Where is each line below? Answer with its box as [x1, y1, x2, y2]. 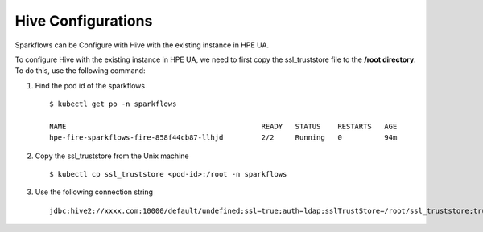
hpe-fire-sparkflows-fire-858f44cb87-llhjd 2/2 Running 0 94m [49, 133, 398, 142]
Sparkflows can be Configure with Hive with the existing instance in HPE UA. [14, 40, 270, 50]
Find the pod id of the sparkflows [35, 80, 145, 90]
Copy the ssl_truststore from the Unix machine [35, 151, 189, 161]
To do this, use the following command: [14, 66, 146, 75]
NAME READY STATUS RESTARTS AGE [49, 121, 398, 131]
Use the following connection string [35, 187, 153, 197]
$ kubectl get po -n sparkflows [49, 100, 177, 108]
